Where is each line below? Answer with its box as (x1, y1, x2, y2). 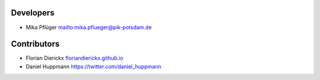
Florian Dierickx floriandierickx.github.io (25, 55, 124, 62)
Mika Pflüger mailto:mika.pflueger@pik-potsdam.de (25, 24, 152, 31)
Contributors (11, 39, 60, 49)
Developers (11, 8, 55, 18)
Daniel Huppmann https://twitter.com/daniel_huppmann (25, 63, 161, 70)
